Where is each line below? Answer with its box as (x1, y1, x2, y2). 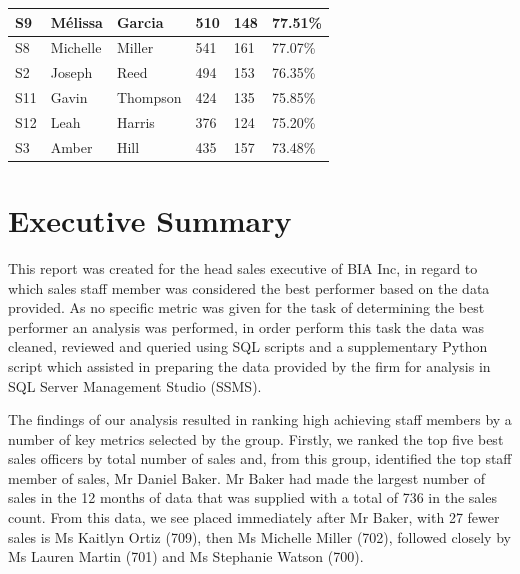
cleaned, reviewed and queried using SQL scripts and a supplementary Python (8, 336, 488, 357)
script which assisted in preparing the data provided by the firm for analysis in (8, 355, 491, 376)
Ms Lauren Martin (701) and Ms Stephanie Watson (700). (8, 546, 364, 567)
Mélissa (50, 11, 103, 32)
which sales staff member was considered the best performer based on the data (8, 277, 490, 298)
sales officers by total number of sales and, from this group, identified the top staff (8, 448, 512, 469)
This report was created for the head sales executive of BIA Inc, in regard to (8, 257, 478, 278)
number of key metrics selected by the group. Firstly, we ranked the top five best (8, 428, 504, 449)
